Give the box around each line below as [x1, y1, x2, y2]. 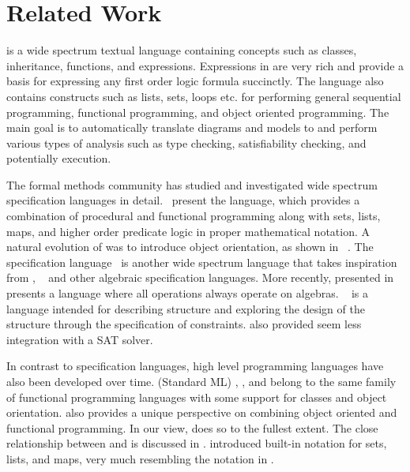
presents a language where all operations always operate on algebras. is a [6, 285, 368, 302]
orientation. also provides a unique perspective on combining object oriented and [6, 404, 397, 421]
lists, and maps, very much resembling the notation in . [6, 450, 274, 466]
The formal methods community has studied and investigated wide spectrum [6, 176, 378, 193]
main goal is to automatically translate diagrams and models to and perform [6, 119, 378, 136]
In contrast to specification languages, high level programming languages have [6, 358, 384, 374]
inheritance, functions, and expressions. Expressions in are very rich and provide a [6, 57, 404, 73]
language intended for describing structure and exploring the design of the [6, 300, 365, 317]
